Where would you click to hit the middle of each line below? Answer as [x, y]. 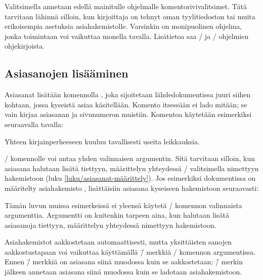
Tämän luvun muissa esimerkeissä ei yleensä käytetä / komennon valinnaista [123, 205]
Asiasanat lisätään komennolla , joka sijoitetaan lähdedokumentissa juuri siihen [128, 94]
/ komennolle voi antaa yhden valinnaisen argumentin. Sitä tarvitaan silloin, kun [130, 158]
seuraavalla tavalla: [34, 124]
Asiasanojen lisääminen [67, 73]
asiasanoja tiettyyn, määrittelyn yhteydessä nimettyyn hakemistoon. [111, 225]
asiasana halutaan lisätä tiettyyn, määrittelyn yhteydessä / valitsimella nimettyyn [132, 168]
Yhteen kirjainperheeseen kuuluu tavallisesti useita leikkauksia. [102, 141]
